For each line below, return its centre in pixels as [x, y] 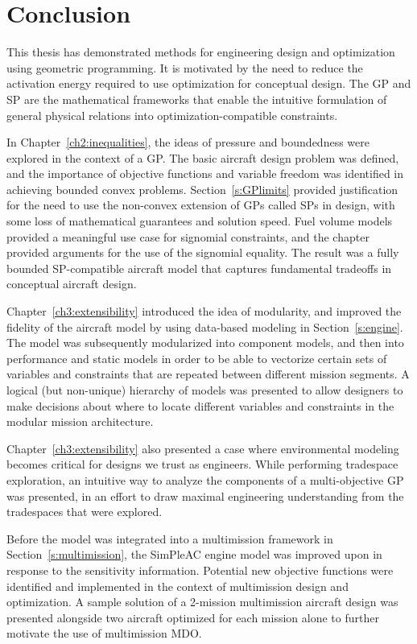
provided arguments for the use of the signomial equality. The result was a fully [203, 252]
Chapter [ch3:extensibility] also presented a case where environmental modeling [203, 448]
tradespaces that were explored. [85, 512]
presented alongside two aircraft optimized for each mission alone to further [193, 617]
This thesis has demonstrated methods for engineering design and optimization [201, 52]
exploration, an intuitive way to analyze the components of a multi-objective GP [205, 479]
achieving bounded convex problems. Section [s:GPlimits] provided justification [202, 189]
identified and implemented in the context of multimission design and [178, 586]
